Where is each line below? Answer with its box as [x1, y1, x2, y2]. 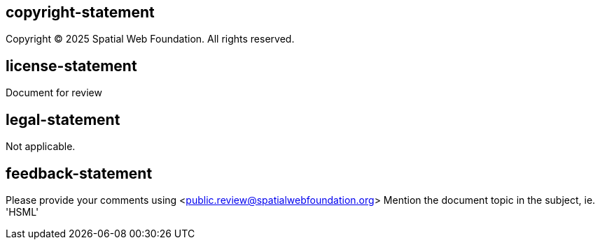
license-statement [6, 57, 137, 75]
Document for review [6, 87, 102, 99]
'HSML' [6, 205, 39, 218]
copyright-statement [6, 3, 155, 21]
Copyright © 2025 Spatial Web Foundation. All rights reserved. [6, 33, 295, 45]
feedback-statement [6, 164, 153, 182]
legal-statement [6, 110, 120, 128]
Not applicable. [6, 140, 76, 153]
